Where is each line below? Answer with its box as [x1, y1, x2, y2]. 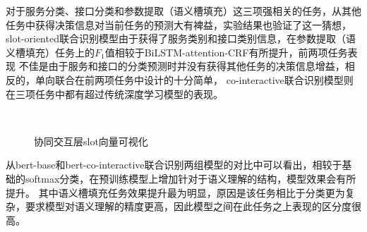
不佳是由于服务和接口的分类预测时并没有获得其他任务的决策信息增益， [18, 59, 345, 73]
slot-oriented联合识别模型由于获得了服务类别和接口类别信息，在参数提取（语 [6, 31, 356, 46]
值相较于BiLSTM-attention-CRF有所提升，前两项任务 [104, 44, 348, 59]
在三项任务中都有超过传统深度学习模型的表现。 [6, 86, 223, 101]
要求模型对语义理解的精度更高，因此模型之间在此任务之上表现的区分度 [25, 199, 351, 214]
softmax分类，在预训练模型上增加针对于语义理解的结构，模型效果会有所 [25, 171, 356, 185]
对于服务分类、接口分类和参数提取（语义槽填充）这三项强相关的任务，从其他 [6, 4, 361, 18]
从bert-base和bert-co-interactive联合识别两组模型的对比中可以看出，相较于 [6, 157, 342, 172]
